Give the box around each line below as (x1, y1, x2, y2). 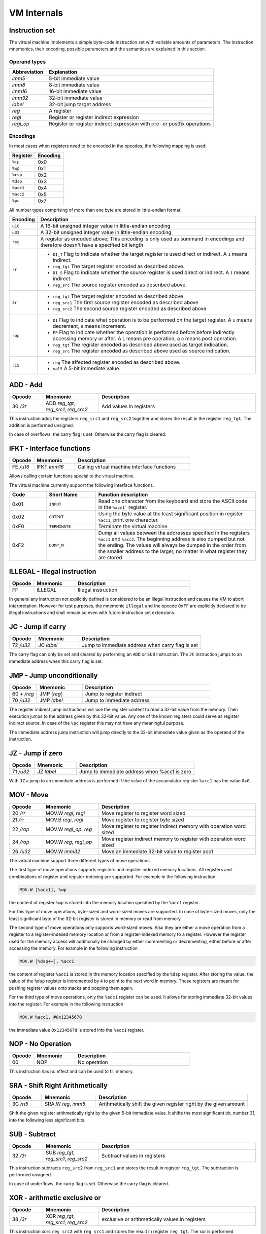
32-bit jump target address (48, 101, 111, 108)
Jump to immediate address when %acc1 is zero (79, 768, 192, 775)
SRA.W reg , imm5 (44, 1101, 86, 1108)
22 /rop (12, 826, 30, 833)
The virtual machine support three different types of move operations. (9, 857, 151, 863)
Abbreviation (12, 68, 44, 75)
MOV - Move (9, 790, 49, 799)
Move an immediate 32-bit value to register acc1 (101, 848, 214, 855)
